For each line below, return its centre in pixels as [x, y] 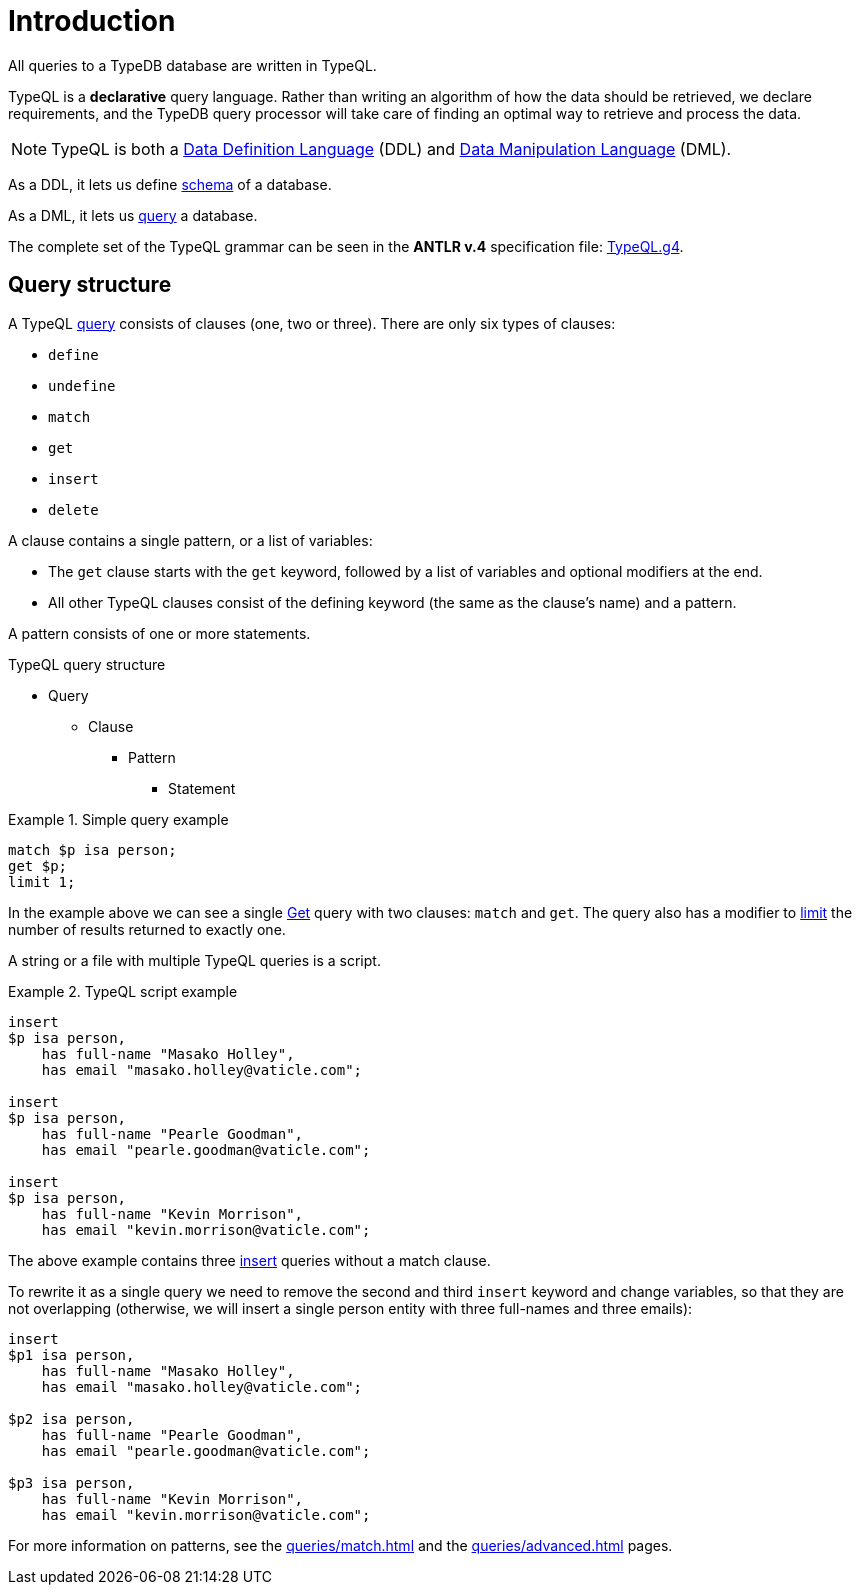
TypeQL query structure [87, 664]
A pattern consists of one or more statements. [159, 633]
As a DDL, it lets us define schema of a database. [170, 184]
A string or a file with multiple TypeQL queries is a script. [194, 960]
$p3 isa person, [71, 1482]
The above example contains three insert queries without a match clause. [249, 1260]
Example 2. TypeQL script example [123, 991]
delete [73, 509]
